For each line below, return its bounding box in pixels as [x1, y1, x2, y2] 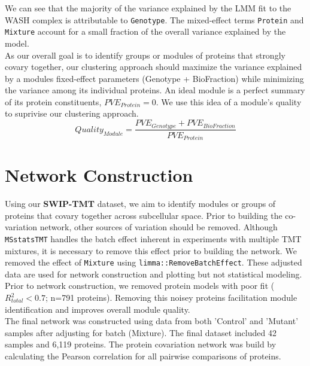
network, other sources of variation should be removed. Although [39, 221, 278, 233]
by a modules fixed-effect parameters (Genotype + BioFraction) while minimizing [5, 72, 304, 84]
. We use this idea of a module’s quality [156, 95, 302, 108]
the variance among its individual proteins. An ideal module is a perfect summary [5, 84, 305, 96]
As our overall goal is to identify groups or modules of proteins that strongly [5, 48, 285, 61]
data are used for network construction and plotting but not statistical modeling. [5, 267, 302, 280]
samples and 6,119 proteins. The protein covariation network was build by [5, 338, 276, 350]
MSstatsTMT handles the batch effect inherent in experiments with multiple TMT [5, 232, 302, 245]
